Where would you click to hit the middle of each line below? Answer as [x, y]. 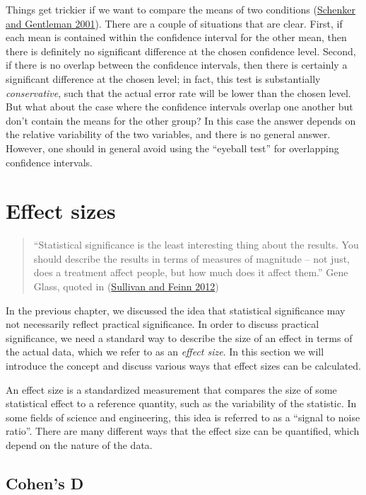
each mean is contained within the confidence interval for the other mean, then [176, 37]
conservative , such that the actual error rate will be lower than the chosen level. [178, 92]
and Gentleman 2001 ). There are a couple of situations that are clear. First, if [174, 23]
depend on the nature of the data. [79, 444]
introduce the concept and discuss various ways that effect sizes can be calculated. [183, 365]
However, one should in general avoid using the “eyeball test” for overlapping [172, 148]
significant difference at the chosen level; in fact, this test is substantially [163, 78]
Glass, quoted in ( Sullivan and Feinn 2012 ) [126, 286]
